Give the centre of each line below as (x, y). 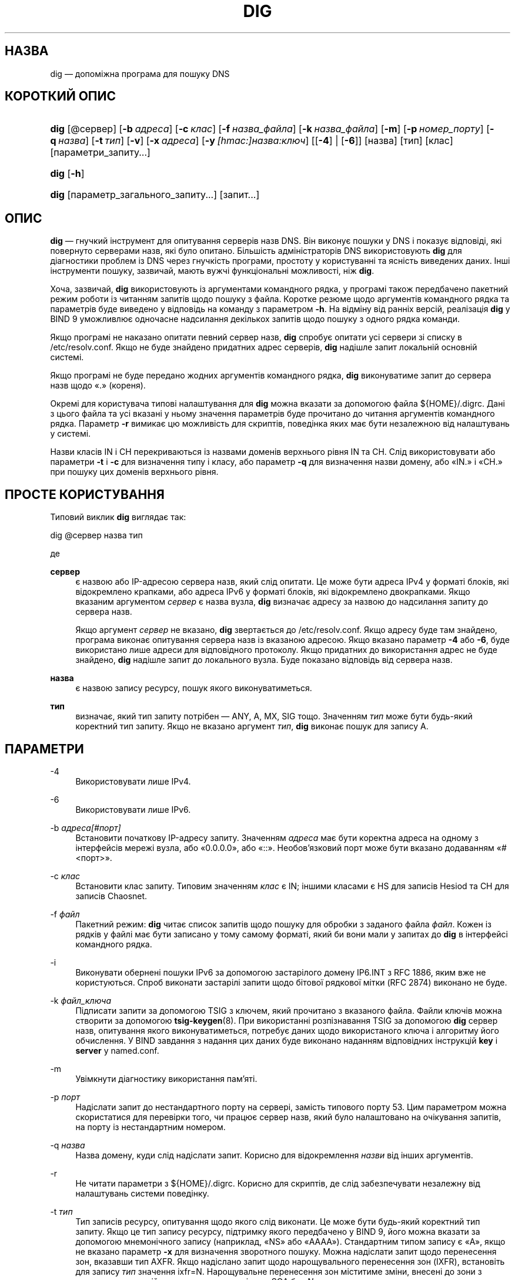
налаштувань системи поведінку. (142, 1193)
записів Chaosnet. (111, 896)
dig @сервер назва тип (96, 535)
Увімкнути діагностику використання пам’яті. (166, 1078)
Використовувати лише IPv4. (133, 781)
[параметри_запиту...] (100, 153)
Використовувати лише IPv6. (133, 809)
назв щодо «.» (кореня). (98, 386)
